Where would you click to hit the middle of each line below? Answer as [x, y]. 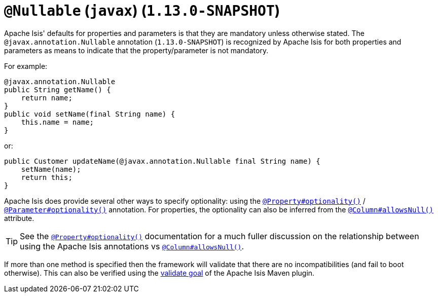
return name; [47, 98]
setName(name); [51, 169]
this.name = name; [58, 122]
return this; [47, 177]
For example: [26, 66]
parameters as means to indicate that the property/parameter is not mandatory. [136, 50]
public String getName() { [58, 89]
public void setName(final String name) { [90, 114]
